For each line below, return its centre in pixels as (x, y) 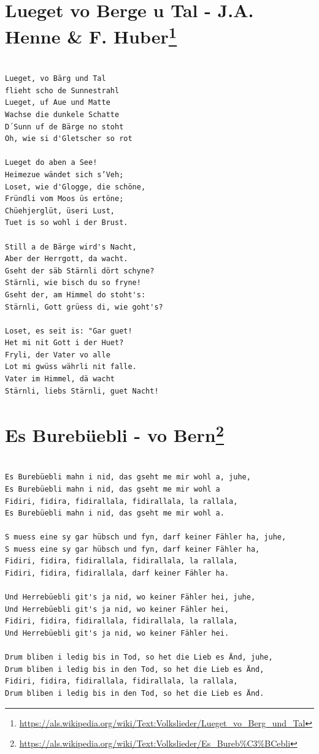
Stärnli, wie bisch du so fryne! (73, 283)
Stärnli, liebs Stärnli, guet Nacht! (82, 391)
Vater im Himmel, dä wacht (60, 379)
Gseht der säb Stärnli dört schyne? (80, 271)
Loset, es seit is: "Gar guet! (69, 331)
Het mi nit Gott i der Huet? (64, 343)
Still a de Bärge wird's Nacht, (71, 247)
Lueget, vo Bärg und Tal (56, 79)
